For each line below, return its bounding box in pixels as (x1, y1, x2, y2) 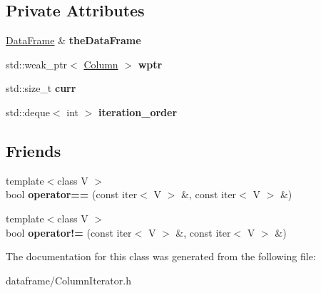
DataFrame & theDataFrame (6, 33, 141, 48)
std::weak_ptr (6, 56, 68, 71)
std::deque (6, 104, 50, 119)
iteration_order (98, 104, 178, 119)
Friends (6, 139, 61, 161)
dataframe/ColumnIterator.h (6, 272, 131, 287)
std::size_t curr (6, 81, 76, 96)
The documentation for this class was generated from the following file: (6, 249, 316, 264)
